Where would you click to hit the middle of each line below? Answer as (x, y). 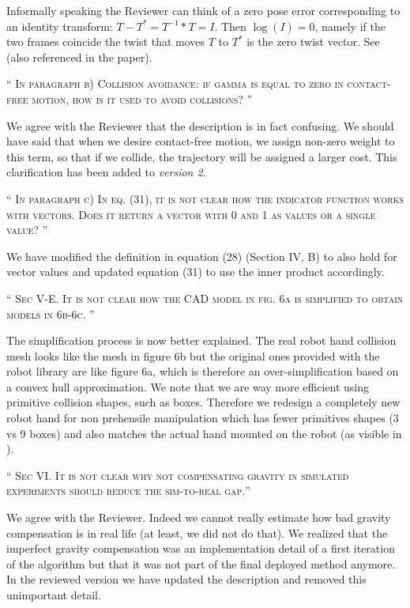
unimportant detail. (54, 595)
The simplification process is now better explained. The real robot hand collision (201, 340)
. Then (230, 26)
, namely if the (350, 26)
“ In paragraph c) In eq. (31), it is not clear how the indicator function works (205, 198)
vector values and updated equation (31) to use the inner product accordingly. (196, 272)
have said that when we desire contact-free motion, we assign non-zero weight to (201, 141)
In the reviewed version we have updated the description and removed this (186, 579)
